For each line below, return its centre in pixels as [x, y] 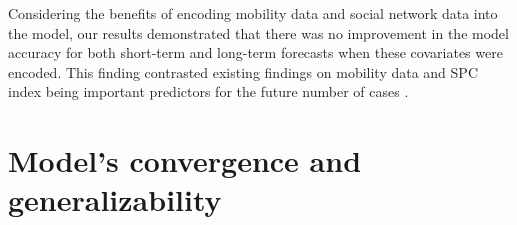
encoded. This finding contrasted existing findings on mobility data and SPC [243, 71]
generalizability [115, 199]
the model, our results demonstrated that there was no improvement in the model [258, 32]
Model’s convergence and [185, 160]
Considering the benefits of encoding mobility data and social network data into [253, 13]
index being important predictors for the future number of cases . [208, 91]
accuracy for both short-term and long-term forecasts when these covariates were [255, 52]
